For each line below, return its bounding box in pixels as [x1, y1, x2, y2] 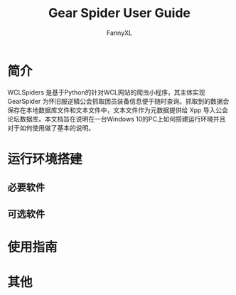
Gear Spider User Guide [48, 5, 191, 21]
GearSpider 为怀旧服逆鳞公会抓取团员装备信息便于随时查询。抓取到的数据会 [7, 97, 230, 105]
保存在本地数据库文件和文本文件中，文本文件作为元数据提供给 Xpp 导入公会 [7, 105, 229, 114]
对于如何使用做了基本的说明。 [7, 123, 95, 132]
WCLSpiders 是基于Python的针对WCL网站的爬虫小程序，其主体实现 [7, 87, 205, 97]
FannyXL [106, 28, 133, 37]
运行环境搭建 [7, 151, 83, 167]
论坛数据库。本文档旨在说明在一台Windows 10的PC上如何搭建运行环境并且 [7, 114, 226, 123]
